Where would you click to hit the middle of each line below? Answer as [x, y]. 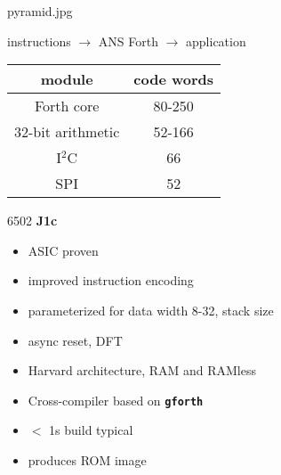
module [67, 79]
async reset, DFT [75, 340]
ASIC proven [63, 250]
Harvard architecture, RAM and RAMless [142, 370]
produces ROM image [87, 460]
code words [174, 79]
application [216, 41]
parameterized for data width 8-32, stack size [151, 310]
